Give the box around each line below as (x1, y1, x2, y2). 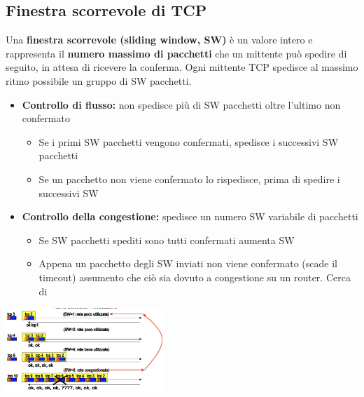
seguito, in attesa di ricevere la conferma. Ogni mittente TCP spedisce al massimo (6, 60, 358, 74)
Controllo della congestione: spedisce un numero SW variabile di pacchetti (22, 209, 358, 224)
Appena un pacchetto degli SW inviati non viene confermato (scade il (38, 256, 337, 271)
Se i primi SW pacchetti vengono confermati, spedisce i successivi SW (38, 134, 339, 149)
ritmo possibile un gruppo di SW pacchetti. (6, 73, 192, 88)
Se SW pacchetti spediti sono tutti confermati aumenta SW (38, 232, 295, 247)
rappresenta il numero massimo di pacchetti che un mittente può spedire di (6, 46, 347, 60)
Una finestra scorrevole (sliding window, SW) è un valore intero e (6, 32, 313, 47)
